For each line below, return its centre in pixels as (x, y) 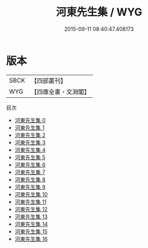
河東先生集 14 (31, 224)
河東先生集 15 (31, 231)
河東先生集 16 (31, 239)
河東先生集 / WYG (99, 12)
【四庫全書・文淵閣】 (60, 91)
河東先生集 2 (30, 135)
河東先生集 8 (30, 179)
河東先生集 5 (30, 157)
